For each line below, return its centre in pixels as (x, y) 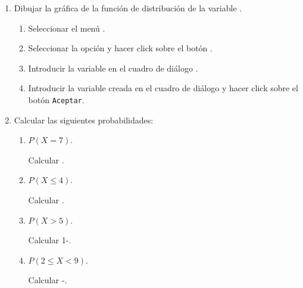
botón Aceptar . (56, 99)
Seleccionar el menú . (67, 28)
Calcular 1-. (50, 240)
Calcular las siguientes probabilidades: (84, 120)
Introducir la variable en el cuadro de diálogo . (113, 68)
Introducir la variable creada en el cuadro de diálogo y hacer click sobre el (163, 88)
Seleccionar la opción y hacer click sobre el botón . (120, 48)
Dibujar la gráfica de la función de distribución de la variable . (128, 8)
